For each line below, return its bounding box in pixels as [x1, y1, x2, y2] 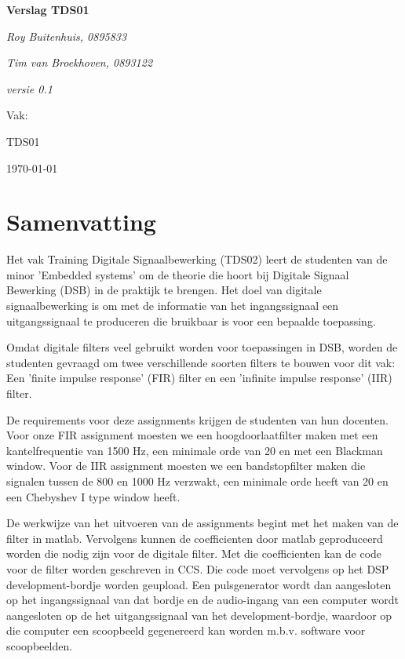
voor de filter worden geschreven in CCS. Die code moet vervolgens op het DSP [6, 560, 389, 577]
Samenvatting [6, 206, 156, 238]
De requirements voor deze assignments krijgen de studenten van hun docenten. [6, 411, 389, 428]
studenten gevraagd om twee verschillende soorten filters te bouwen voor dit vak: [6, 354, 396, 370]
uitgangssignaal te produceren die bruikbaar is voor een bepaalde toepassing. [6, 312, 376, 329]
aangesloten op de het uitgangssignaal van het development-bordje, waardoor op [6, 606, 392, 623]
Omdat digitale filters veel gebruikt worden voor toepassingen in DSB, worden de [6, 339, 398, 355]
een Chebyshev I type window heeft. [6, 488, 181, 504]
